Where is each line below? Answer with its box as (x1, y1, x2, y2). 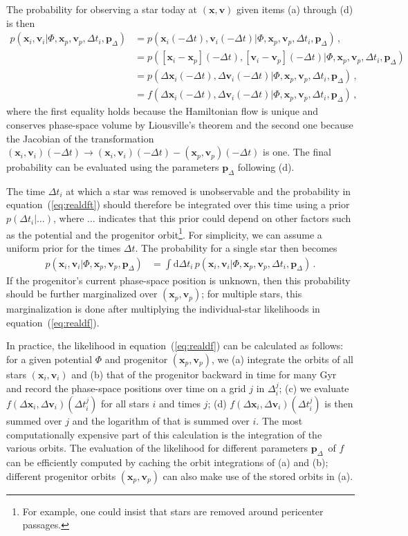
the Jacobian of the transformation (6, 131, 154, 145)
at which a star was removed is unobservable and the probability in (66, 183, 351, 198)
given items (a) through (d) (237, 2, 353, 16)
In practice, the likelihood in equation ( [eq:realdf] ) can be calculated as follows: (6, 338, 344, 353)
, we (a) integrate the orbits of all (211, 351, 354, 366)
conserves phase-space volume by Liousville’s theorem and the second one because (6, 117, 353, 131)
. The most (256, 413, 303, 427)
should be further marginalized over (6, 286, 158, 301)
